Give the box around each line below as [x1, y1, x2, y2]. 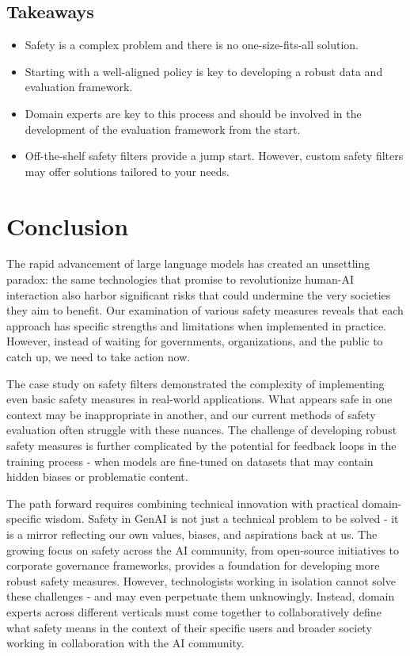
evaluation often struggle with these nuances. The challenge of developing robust [6, 421, 397, 438]
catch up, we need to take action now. [6, 349, 191, 365]
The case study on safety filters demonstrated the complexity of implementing [6, 375, 385, 391]
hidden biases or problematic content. [6, 468, 188, 485]
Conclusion [6, 209, 129, 242]
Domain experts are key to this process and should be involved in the [25, 105, 362, 121]
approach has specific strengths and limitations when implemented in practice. [6, 317, 387, 334]
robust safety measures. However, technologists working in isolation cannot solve [6, 572, 396, 589]
